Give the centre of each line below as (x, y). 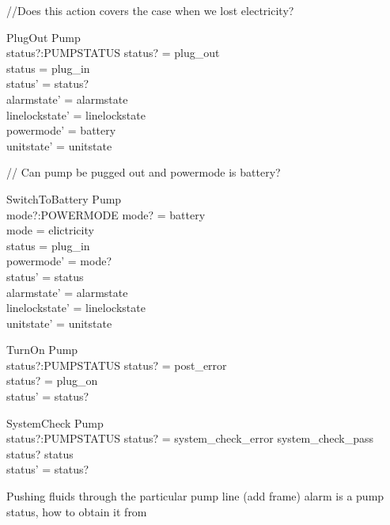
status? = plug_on (52, 380)
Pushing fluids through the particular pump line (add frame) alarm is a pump (195, 496)
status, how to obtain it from (77, 511)
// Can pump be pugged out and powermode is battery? (144, 172)
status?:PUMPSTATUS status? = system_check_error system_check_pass (190, 438)
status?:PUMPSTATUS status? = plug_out (113, 53)
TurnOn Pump (42, 350)
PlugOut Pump (44, 37)
